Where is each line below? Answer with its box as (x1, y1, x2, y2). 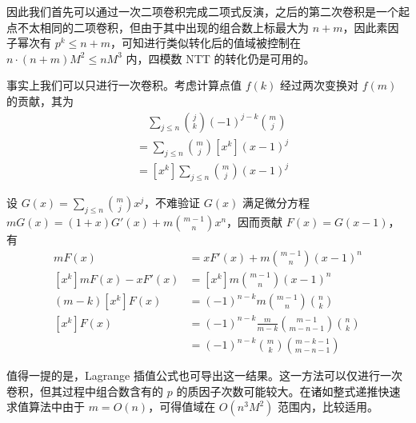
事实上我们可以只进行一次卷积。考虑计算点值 (6, 77, 242, 94)
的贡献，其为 (6, 92, 74, 109)
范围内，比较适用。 (278, 398, 379, 415)
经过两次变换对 (279, 77, 358, 94)
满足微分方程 (242, 194, 310, 211)
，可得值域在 (148, 398, 216, 415)
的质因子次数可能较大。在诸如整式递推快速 (176, 382, 401, 399)
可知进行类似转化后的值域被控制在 (122, 34, 302, 51)
